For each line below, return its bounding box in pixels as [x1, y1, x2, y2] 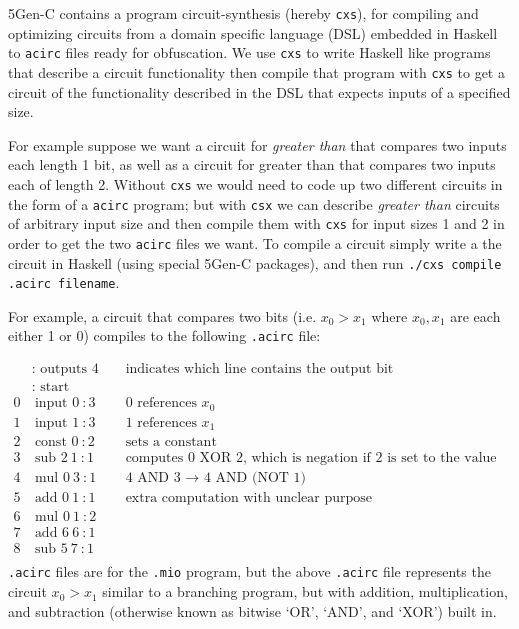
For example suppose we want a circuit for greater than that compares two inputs [8, 134, 507, 155]
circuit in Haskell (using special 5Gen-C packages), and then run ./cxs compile [8, 252, 502, 273]
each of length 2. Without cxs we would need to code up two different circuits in [8, 173, 503, 194]
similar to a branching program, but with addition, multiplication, [102, 581, 508, 602]
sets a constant [125, 435, 217, 450]
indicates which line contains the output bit [125, 362, 394, 377]
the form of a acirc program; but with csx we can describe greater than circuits [8, 193, 500, 214]
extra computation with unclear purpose [125, 491, 372, 506]
